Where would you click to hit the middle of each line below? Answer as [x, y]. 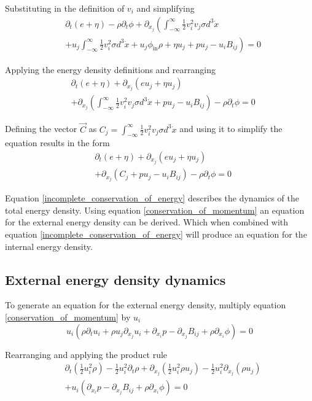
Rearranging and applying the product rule [86, 354]
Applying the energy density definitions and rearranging [110, 69]
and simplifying [166, 8]
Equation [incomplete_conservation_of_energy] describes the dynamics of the [152, 198]
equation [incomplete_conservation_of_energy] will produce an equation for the [156, 234]
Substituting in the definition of [65, 8]
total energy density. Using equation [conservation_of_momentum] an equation [155, 210]
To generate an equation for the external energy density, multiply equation [146, 305]
